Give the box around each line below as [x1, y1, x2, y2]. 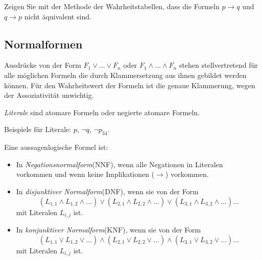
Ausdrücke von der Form [4, 60, 81, 70]
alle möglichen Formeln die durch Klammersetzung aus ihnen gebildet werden [4, 69, 247, 80]
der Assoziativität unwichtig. [4, 90, 94, 100]
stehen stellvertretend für [179, 60, 258, 70]
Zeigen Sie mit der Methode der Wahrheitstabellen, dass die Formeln [4, 1, 220, 11]
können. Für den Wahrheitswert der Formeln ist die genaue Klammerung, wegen [4, 80, 255, 90]
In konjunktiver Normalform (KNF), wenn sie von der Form [16, 224, 201, 235]
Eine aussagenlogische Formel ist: [4, 142, 108, 152]
